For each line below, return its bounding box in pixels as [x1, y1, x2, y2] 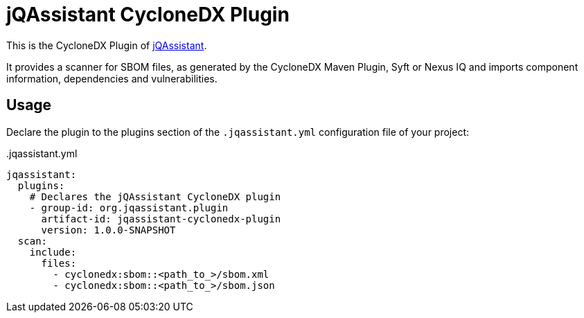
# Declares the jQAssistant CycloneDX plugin [29, 191, 281, 202]
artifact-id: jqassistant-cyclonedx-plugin [41, 213, 281, 224]
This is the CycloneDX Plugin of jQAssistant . [6, 39, 207, 51]
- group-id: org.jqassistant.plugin [29, 202, 229, 213]
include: [29, 246, 77, 258]
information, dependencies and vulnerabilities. [6, 72, 218, 85]
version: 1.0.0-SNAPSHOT [41, 224, 176, 236]
